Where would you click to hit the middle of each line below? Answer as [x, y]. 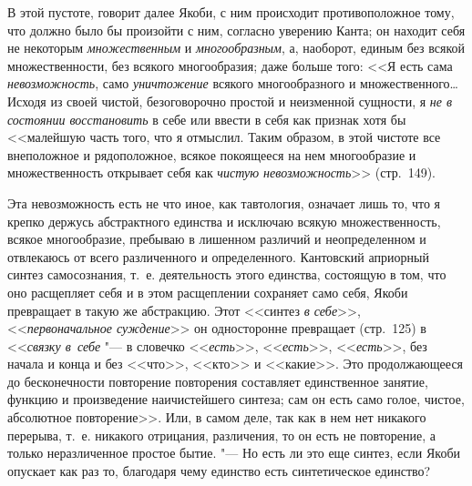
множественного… [409, 83]
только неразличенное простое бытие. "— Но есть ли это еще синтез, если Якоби [234, 453]
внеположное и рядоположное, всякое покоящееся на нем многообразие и [212, 154]
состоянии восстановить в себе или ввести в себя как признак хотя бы [207, 119]
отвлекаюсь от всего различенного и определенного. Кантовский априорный [218, 256]
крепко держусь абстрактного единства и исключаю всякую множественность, [224, 221]
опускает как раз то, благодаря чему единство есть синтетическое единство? [219, 470]
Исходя [27, 101]
